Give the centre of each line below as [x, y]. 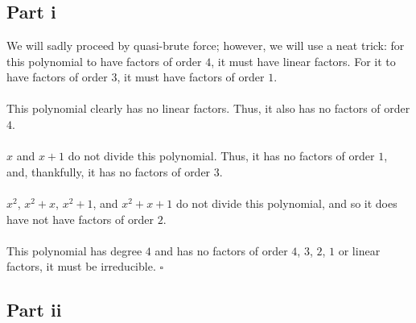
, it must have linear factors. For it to [303, 61]
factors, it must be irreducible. [81, 266]
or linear [359, 250]
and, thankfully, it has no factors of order [109, 171]
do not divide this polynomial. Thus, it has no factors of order [221, 156]
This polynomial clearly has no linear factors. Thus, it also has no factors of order [208, 108]
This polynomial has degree [74, 250]
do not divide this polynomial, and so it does [286, 203]
